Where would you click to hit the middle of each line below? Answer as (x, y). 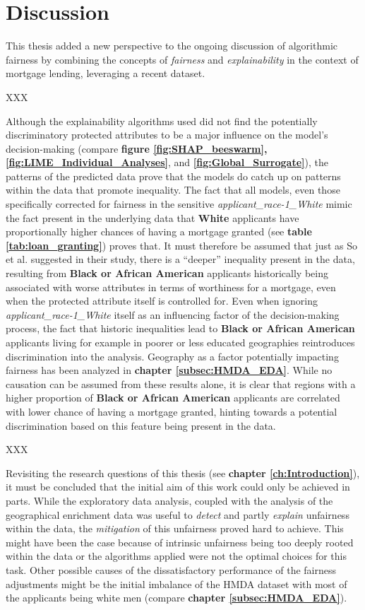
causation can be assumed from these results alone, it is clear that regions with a (181, 383)
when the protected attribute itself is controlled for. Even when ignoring (162, 301)
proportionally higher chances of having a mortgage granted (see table (159, 231)
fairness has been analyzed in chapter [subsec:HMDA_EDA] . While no (169, 370)
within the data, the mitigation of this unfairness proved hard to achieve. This (175, 528)
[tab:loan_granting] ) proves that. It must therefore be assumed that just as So (182, 245)
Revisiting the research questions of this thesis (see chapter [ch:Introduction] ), (183, 473)
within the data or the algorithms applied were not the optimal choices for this (176, 556)
